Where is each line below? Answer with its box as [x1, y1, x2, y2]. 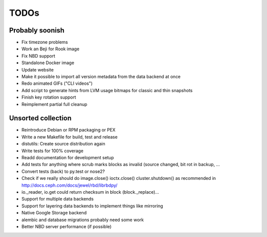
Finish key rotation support [21, 94, 76, 101]
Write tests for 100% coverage [21, 148, 84, 154]
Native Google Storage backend [21, 210, 87, 216]
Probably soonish [9, 26, 65, 34]
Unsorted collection [9, 114, 72, 123]
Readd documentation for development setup [21, 155, 114, 161]
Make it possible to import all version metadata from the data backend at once [21, 74, 181, 80]
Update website [21, 67, 54, 72]
